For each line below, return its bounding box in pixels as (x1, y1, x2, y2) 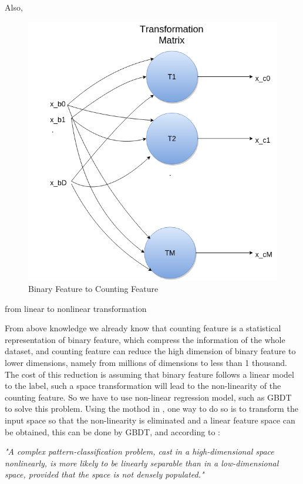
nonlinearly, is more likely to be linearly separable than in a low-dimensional (5, 456, 279, 469)
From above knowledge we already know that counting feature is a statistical (5, 322, 281, 334)
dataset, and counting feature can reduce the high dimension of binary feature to (5, 345, 296, 357)
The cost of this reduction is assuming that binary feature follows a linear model (5, 368, 294, 380)
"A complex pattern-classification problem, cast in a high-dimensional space (5, 445, 274, 458)
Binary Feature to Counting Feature (28, 282, 159, 294)
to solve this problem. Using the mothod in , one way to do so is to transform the (5, 402, 298, 415)
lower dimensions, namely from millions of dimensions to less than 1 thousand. (5, 356, 287, 368)
